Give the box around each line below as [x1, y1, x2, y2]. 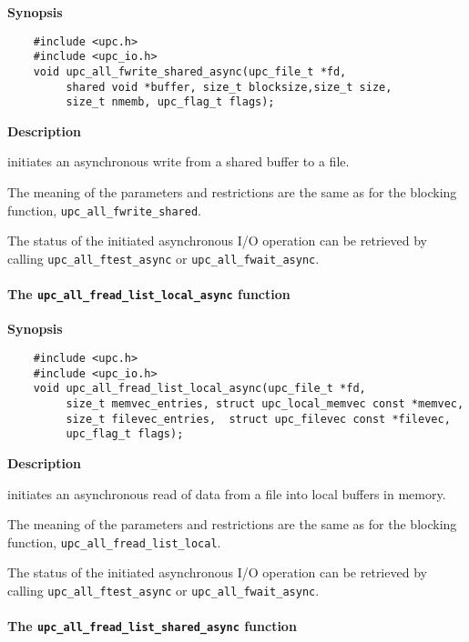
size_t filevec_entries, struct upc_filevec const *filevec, [66, 412, 451, 426]
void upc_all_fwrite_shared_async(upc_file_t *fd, [33, 65, 347, 78]
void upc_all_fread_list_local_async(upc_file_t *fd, [33, 382, 366, 396]
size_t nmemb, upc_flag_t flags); [66, 95, 275, 109]
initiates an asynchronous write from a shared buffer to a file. [7, 152, 350, 171]
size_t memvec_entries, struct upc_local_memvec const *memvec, [66, 396, 464, 410]
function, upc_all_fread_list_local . [7, 532, 221, 551]
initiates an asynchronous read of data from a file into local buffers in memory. [7, 484, 446, 503]
